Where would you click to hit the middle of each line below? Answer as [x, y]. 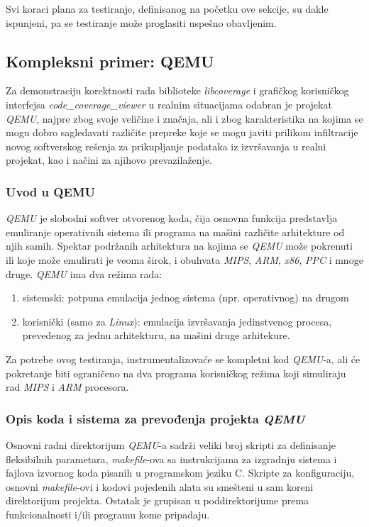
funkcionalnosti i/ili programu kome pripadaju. [108, 514]
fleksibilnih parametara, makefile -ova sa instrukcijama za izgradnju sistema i [171, 459]
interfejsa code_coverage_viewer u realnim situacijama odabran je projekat [169, 104]
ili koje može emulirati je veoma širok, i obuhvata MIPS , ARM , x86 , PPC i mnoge [184, 259]
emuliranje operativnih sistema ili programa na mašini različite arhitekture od [175, 232]
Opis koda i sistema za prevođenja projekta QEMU [155, 418]
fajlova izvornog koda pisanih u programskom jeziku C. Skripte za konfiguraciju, [180, 473]
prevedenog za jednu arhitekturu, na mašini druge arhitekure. [156, 335]
